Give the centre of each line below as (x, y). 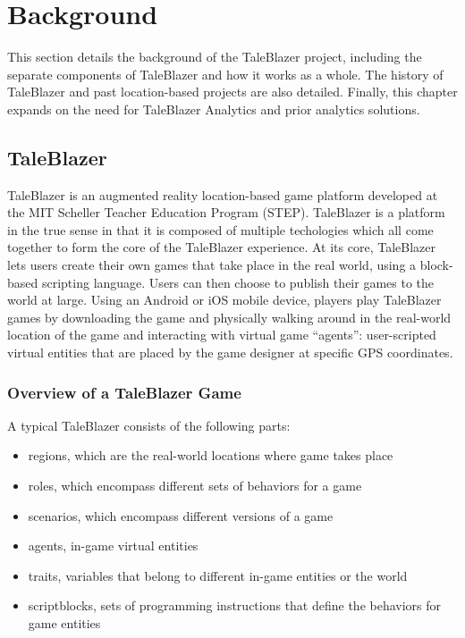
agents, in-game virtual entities (113, 546)
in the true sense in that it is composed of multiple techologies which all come (220, 229)
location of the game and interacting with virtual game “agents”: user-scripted (222, 335)
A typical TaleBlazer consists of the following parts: (149, 425)
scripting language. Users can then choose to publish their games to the (238, 282)
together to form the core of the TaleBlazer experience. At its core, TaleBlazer (221, 247)
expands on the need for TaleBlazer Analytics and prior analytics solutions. (214, 109)
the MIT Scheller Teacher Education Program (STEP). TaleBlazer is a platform (226, 212)
